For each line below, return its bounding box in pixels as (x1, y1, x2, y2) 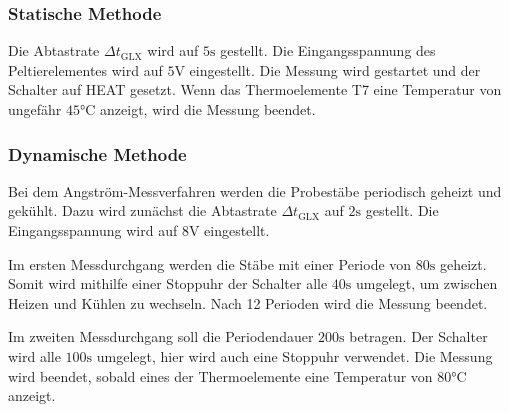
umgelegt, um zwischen (355, 273, 498, 294)
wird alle (8, 345, 61, 366)
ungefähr (8, 99, 62, 119)
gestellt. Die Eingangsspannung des (220, 40, 436, 61)
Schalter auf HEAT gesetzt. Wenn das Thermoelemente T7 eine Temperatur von (8, 79, 502, 100)
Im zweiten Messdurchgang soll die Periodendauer (8, 326, 314, 347)
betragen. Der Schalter (349, 326, 488, 347)
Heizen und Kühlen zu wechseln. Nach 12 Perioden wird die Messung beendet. (8, 292, 488, 313)
